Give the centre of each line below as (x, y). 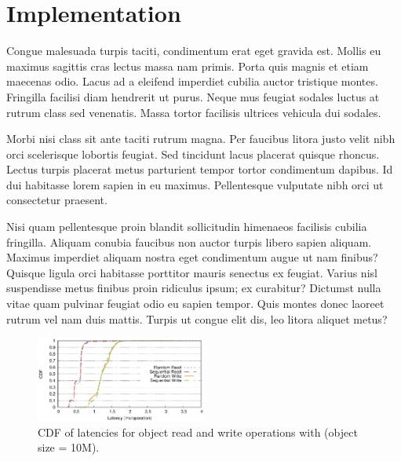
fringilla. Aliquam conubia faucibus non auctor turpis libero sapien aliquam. (189, 241)
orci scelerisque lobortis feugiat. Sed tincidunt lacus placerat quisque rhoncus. (193, 154)
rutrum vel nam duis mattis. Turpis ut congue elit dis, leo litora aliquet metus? (197, 318)
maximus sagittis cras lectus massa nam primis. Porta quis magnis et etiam (188, 66)
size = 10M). (69, 447)
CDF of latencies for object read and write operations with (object (198, 432)
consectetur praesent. (57, 200)
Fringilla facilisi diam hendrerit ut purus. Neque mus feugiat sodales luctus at (193, 96)
